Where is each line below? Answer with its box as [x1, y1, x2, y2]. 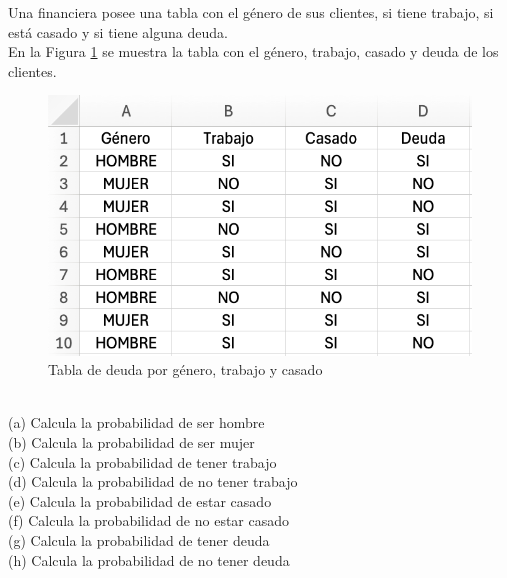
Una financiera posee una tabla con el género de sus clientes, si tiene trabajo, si [8, 2, 494, 22]
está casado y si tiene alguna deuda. [8, 21, 228, 42]
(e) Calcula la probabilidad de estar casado [8, 490, 272, 511]
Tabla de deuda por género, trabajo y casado [48, 359, 323, 380]
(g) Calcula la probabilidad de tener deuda [8, 529, 270, 550]
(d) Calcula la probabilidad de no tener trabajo [8, 471, 298, 492]
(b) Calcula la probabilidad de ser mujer [8, 431, 255, 452]
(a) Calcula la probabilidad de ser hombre [8, 412, 265, 433]
